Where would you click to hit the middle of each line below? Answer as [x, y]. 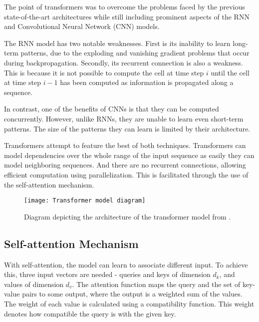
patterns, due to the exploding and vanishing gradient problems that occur [135, 53]
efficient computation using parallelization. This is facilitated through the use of [126, 174]
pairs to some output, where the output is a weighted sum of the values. [132, 294]
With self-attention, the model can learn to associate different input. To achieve [126, 264]
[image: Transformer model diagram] [85, 201]
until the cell [230, 72]
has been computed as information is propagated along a [147, 82]
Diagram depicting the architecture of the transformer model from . [128, 216]
